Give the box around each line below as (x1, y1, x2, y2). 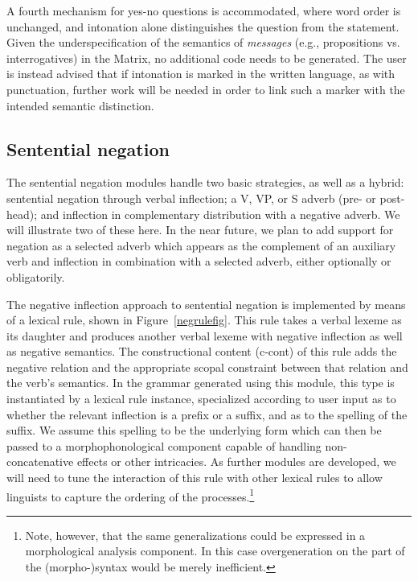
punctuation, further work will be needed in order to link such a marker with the (6, 80, 405, 97)
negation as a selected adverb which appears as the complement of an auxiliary (6, 237, 396, 253)
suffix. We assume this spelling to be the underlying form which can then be (6, 422, 382, 439)
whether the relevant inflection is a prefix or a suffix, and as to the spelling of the (6, 406, 408, 422)
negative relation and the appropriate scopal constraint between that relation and (6, 358, 408, 375)
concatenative (6, 453, 74, 470)
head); (6, 205, 38, 222)
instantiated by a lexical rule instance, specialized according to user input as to (6, 390, 396, 407)
